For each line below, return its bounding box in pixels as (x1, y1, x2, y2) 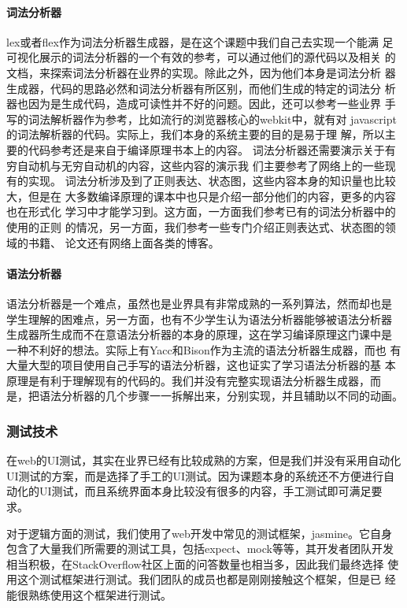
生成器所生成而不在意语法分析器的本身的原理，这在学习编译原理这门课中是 (6, 326, 392, 343)
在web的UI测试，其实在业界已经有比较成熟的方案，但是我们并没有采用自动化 (6, 452, 401, 469)
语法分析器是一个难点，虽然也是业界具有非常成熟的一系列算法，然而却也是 (6, 295, 392, 311)
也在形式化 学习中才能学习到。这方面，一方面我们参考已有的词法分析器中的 (6, 203, 396, 220)
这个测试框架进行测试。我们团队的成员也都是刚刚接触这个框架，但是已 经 (17, 571, 396, 588)
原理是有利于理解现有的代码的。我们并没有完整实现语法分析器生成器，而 (6, 372, 381, 388)
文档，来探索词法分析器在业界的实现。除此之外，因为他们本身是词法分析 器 (6, 64, 396, 80)
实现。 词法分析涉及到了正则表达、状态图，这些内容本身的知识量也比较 (28, 172, 396, 189)
